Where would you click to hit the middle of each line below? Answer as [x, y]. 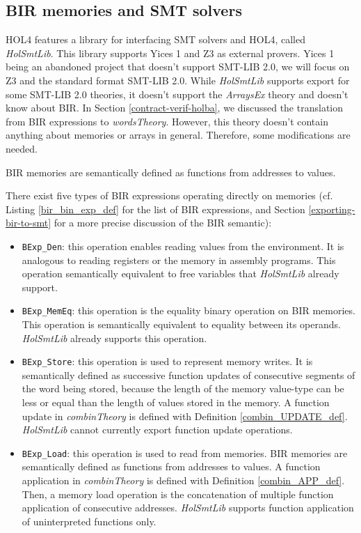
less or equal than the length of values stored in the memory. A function [176, 402]
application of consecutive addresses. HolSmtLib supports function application [188, 508]
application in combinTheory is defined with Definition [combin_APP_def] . [183, 480]
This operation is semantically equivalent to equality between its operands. [181, 324]
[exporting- [332, 209]
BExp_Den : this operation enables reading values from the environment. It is [183, 246]
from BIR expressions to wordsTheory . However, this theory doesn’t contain [167, 121]
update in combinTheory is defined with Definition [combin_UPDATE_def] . [185, 416]
